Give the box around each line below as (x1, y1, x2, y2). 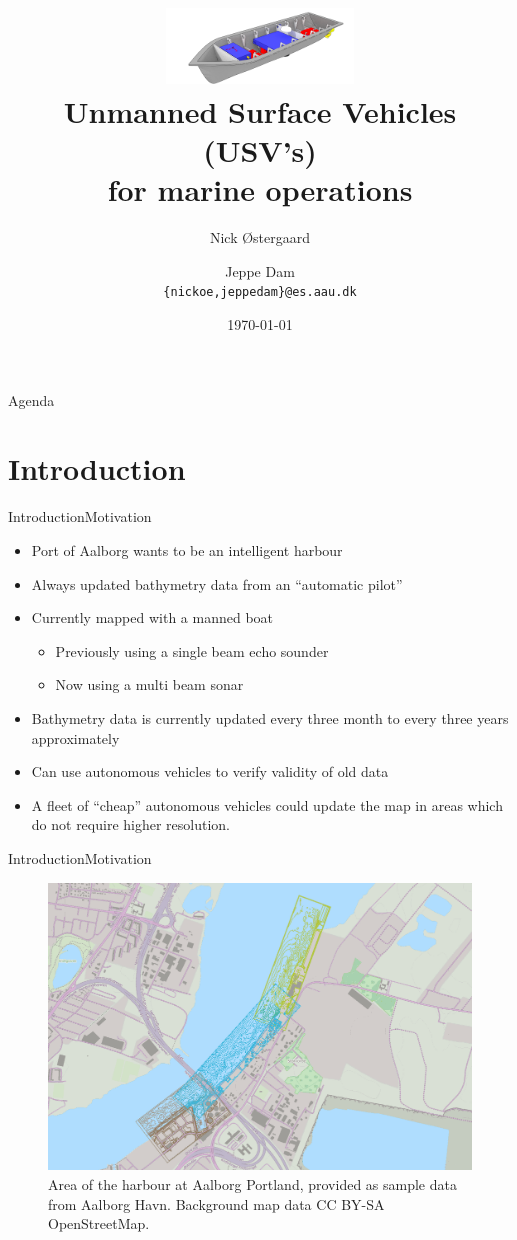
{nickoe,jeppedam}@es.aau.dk (163, 285, 357, 300)
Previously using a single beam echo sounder (55, 640, 329, 661)
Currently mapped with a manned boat (31, 607, 274, 628)
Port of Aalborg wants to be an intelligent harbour (31, 540, 343, 561)
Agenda (8, 389, 55, 410)
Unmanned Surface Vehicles (63, 90, 457, 131)
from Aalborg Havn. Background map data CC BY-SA (48, 1193, 385, 1214)
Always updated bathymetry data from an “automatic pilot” (31, 573, 403, 594)
